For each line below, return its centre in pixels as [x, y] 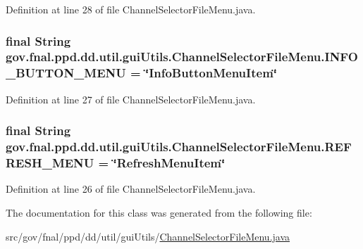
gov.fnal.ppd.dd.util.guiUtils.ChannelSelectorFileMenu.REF [179, 147]
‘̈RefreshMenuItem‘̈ [169, 163]
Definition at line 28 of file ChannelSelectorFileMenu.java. [131, 9]
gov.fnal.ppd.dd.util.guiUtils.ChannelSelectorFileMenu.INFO [182, 57]
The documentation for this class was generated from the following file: [159, 212]
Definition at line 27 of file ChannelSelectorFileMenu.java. [131, 99]
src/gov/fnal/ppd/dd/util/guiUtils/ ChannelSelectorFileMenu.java [148, 236]
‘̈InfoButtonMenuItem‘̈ [211, 73]
